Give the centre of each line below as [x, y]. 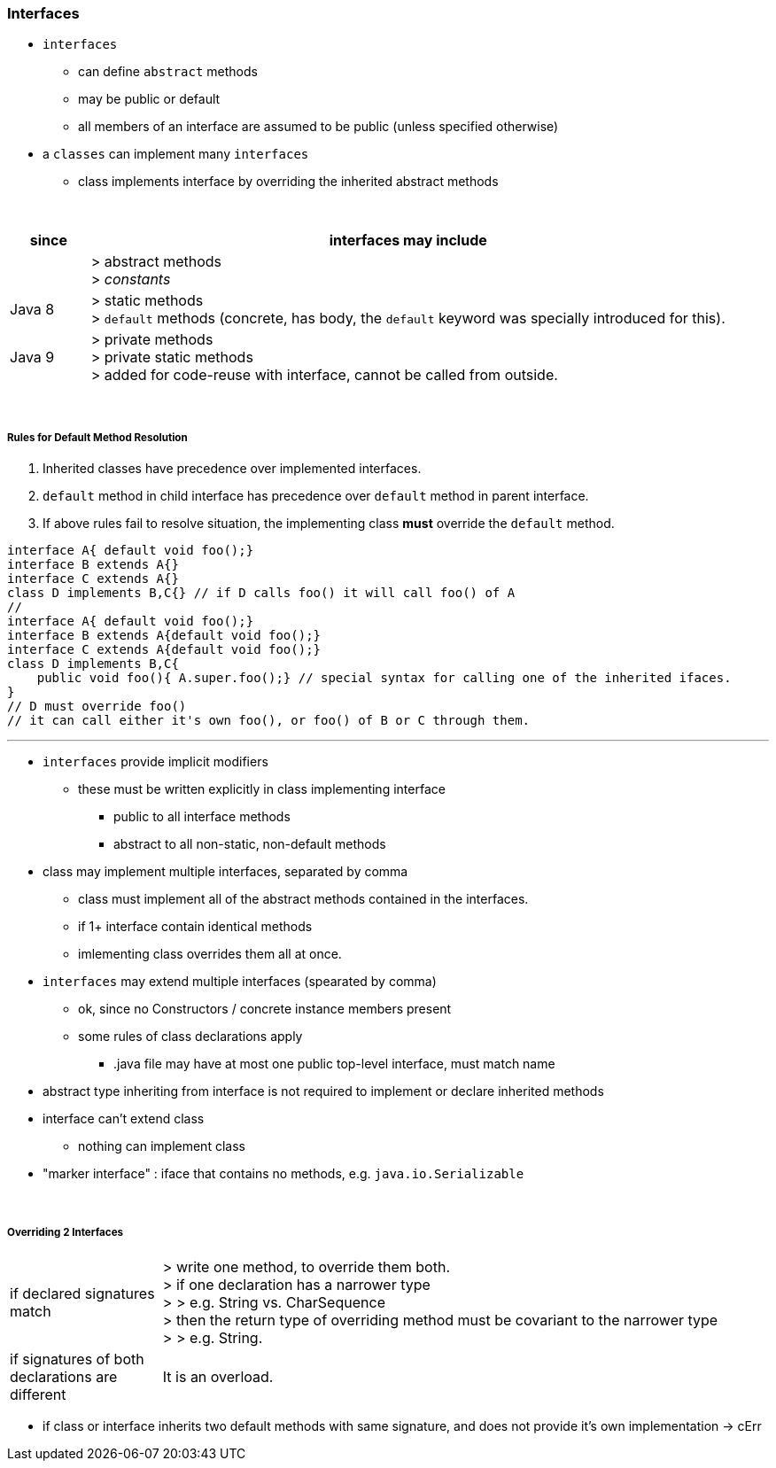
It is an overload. [218, 1376]
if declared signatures [82, 1293]
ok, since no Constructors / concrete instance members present [265, 1009]
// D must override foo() [97, 707]
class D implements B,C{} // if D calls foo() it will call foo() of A [261, 593]
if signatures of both [77, 1359]
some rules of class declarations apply [190, 1037]
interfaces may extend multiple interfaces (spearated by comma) [240, 982]
